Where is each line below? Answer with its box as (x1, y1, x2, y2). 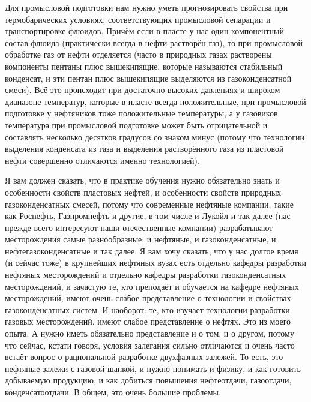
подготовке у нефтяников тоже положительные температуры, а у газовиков (5, 107, 278, 119)
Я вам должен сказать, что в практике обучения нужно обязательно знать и (5, 174, 280, 187)
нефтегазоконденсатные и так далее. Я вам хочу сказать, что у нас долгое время (5, 244, 298, 257)
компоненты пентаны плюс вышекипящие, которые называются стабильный (5, 59, 283, 72)
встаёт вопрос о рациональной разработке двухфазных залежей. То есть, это (5, 350, 283, 363)
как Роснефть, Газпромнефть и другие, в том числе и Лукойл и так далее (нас (5, 209, 291, 222)
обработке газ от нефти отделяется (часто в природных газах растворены (5, 48, 272, 61)
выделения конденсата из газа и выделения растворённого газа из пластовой (5, 142, 284, 155)
